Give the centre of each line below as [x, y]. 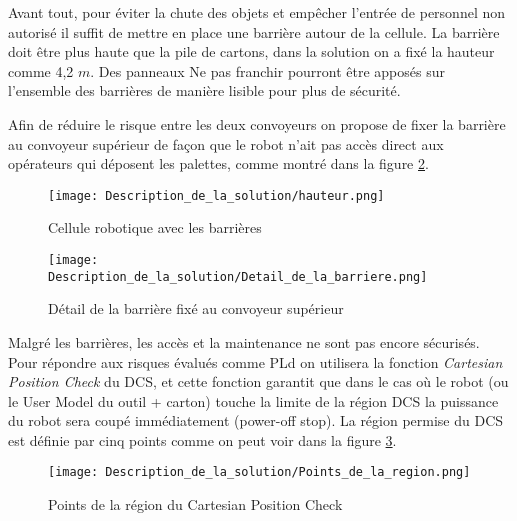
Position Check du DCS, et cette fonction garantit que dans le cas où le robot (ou [258, 381]
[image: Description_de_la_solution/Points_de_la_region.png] [259, 472]
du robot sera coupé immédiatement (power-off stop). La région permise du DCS [256, 420]
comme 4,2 [41, 70]
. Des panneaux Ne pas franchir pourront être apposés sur [267, 70]
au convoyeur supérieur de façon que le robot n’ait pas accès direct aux [226, 143]
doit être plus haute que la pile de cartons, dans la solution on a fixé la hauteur [251, 51]
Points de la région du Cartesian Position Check [195, 504]
